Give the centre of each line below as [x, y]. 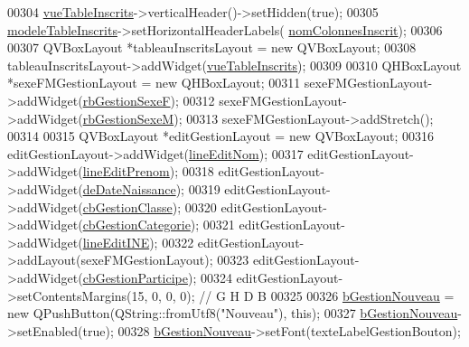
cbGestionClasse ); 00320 [150, 206]
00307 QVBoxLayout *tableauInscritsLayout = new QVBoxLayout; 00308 [212, 47]
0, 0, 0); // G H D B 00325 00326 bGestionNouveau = [303, 295]
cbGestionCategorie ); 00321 [159, 225]
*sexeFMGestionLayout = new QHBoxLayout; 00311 [154, 83]
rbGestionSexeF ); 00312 [149, 100]
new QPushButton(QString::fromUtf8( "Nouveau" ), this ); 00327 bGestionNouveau [233, 313]
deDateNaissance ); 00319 [151, 188]
